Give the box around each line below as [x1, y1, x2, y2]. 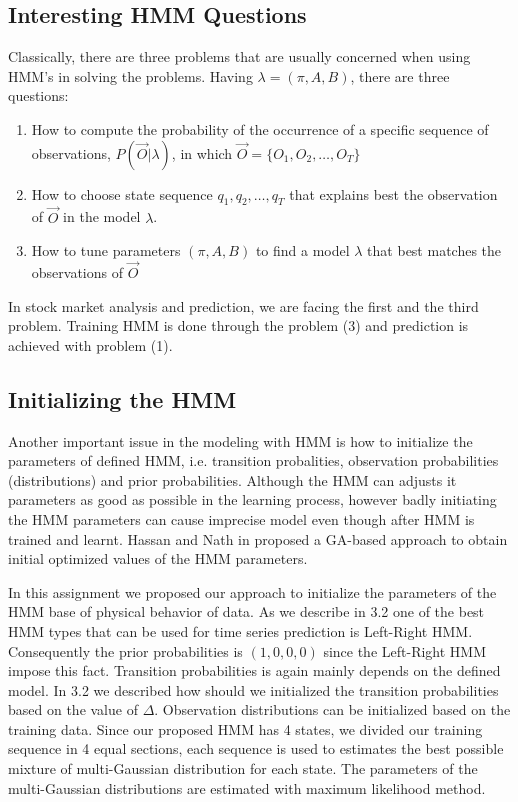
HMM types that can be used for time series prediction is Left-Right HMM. [8, 620, 473, 641]
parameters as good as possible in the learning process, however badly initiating [8, 489, 497, 510]
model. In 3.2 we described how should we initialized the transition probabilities [8, 679, 499, 700]
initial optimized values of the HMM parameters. [8, 548, 308, 569]
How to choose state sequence [31, 183, 213, 204]
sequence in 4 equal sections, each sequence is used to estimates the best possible [8, 738, 504, 759]
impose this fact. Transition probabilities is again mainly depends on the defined [8, 660, 501, 681]
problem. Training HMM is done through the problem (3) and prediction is [8, 315, 469, 336]
